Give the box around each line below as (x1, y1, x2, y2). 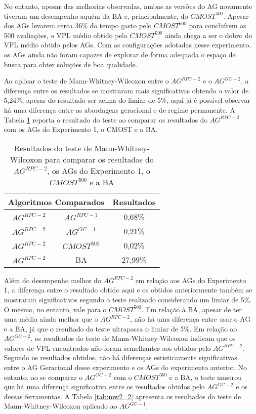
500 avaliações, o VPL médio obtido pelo (4, 30, 128, 40)
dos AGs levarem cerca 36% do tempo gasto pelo (4, 20, 152, 31)
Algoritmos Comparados (8, 196, 105, 207)
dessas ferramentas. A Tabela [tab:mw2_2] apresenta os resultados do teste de (4, 391, 241, 401)
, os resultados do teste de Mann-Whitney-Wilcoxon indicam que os (30, 333, 236, 343)
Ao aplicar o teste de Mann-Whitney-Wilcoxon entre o (4, 76, 169, 86)
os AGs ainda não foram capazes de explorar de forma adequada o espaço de (4, 49, 236, 59)
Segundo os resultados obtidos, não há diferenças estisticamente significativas (4, 352, 237, 363)
